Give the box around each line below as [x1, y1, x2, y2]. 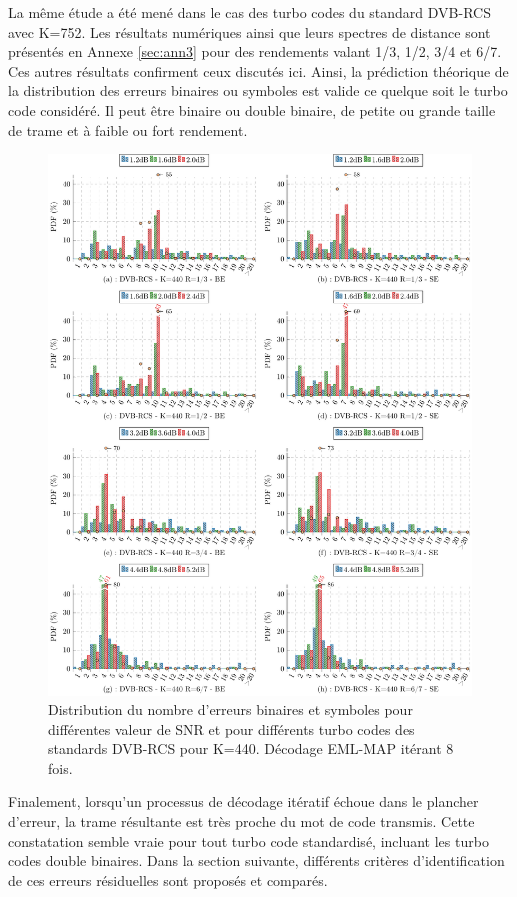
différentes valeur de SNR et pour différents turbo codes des [48, 718, 415, 739]
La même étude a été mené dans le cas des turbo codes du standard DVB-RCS [8, 2, 491, 22]
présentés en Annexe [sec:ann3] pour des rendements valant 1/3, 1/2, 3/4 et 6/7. [8, 41, 502, 62]
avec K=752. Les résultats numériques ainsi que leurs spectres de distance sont [8, 21, 491, 42]
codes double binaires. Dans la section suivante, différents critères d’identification [8, 850, 505, 871]
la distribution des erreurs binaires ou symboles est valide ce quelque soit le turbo [8, 80, 508, 101]
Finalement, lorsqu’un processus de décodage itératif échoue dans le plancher [8, 791, 479, 812]
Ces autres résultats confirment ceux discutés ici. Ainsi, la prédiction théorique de [8, 60, 509, 81]
